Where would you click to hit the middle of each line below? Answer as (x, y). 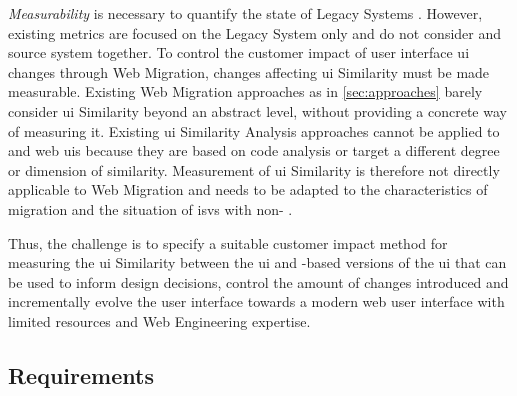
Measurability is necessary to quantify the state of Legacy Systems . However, (245, 13)
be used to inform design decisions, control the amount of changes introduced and (258, 281)
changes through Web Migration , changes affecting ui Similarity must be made (249, 71)
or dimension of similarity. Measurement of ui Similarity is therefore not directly (254, 169)
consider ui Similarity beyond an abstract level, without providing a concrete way (257, 110)
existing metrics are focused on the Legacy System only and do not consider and (255, 32)
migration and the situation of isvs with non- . (150, 208)
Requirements (81, 374)
